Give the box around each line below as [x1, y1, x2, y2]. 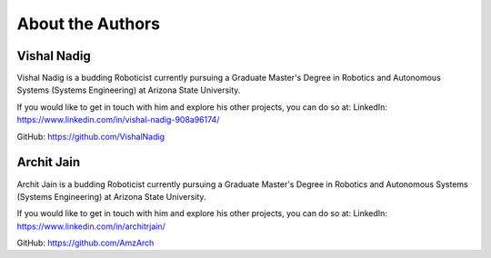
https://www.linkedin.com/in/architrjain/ [16, 221, 165, 232]
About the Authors [16, 14, 161, 34]
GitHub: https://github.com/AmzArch [16, 237, 155, 249]
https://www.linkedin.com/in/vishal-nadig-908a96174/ [16, 114, 220, 125]
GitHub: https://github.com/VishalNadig [16, 131, 165, 142]
